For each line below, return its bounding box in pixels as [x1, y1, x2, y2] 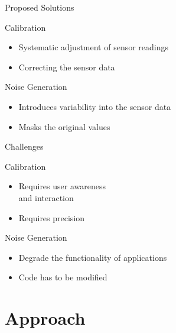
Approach [5, 306, 86, 330]
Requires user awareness [18, 180, 106, 192]
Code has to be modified [18, 271, 107, 283]
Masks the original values [18, 120, 110, 132]
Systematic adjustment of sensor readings [18, 41, 169, 53]
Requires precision [18, 211, 85, 224]
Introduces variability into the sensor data [18, 100, 171, 112]
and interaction [18, 191, 74, 203]
